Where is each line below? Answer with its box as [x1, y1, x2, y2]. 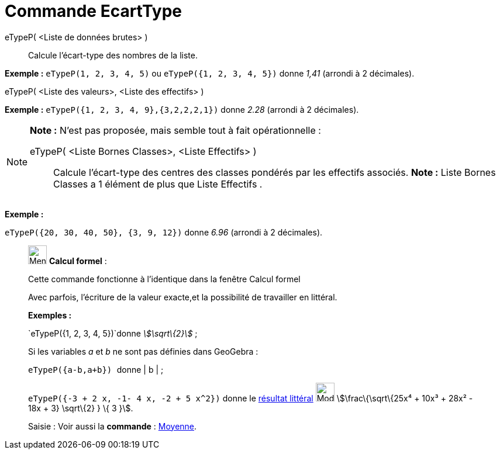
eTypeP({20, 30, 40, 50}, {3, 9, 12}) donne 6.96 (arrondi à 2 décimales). [5, 227, 323, 237]
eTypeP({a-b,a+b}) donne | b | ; [28, 364, 164, 375]
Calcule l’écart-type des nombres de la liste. [28, 50, 198, 60]
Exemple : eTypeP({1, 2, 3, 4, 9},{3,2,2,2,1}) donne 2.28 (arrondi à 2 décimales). [5, 104, 359, 115]
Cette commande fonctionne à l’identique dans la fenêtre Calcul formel [28, 273, 301, 284]
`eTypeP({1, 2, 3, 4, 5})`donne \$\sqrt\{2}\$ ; [28, 328, 198, 338]
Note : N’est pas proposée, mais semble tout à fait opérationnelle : [30, 124, 321, 136]
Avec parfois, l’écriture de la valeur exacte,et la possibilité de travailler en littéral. [28, 292, 337, 302]
